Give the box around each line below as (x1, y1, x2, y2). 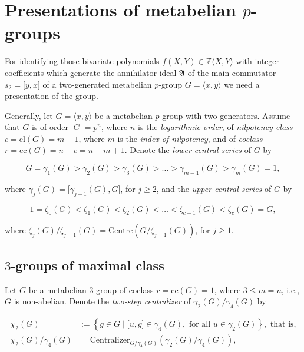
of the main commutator (187, 66, 276, 78)
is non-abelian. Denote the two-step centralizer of (14, 295, 191, 307)
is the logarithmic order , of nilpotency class (137, 121, 293, 133)
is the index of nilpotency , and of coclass (117, 132, 263, 144)
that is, (270, 320, 296, 329)
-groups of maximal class (11, 255, 164, 274)
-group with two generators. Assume (159, 109, 290, 121)
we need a (224, 78, 260, 90)
